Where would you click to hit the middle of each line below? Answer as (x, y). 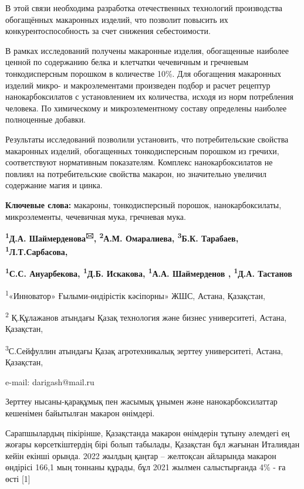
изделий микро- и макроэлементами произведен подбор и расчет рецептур (138, 85)
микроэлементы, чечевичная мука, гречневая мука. (96, 216)
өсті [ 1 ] (18, 478)
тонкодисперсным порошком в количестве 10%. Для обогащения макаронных (143, 73)
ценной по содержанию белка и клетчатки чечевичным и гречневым (127, 62)
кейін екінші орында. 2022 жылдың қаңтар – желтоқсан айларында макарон (141, 455)
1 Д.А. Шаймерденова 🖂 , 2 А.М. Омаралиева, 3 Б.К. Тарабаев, (122, 237)
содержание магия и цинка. (54, 185)
